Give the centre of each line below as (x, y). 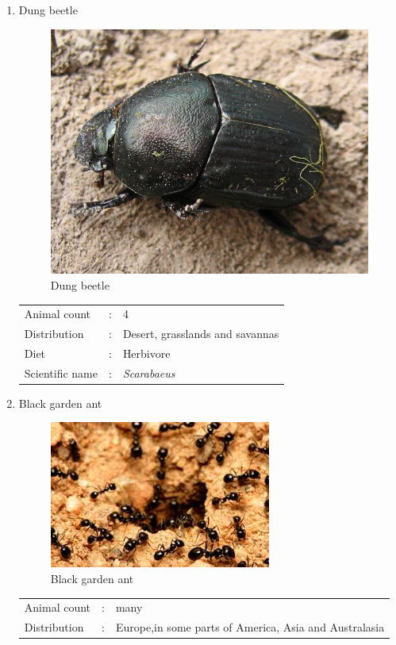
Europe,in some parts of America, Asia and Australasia (250, 627)
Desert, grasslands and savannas (201, 334)
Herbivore (146, 353)
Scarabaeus (149, 372)
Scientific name (61, 372)
